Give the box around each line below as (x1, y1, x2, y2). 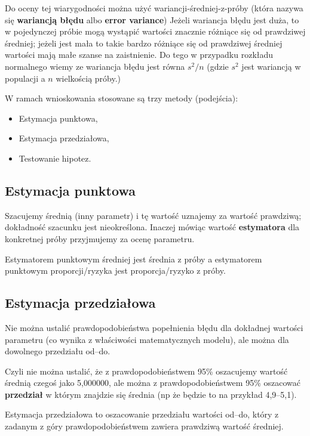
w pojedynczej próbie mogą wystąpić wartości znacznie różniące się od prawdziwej (5, 25, 306, 38)
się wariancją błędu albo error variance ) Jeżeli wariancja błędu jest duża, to (5, 13, 299, 26)
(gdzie (207, 60, 229, 72)
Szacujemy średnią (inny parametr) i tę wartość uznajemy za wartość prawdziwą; (5, 209, 302, 221)
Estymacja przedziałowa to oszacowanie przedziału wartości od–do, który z (5, 408, 279, 420)
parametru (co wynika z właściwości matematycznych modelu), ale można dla (5, 333, 289, 345)
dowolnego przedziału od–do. (5, 345, 111, 357)
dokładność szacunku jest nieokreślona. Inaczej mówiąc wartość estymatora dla (5, 221, 300, 233)
